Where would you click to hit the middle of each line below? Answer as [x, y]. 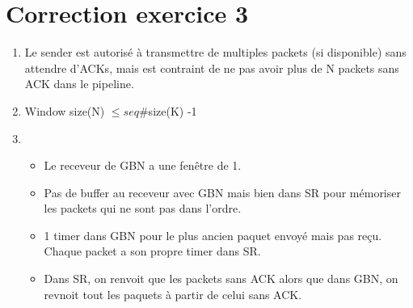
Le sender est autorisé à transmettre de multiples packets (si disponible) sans [215, 52]
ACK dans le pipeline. [79, 84]
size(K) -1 [173, 110]
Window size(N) [65, 110]
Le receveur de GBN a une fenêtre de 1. [143, 165]
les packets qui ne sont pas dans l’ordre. [143, 208]
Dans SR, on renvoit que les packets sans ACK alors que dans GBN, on [221, 278]
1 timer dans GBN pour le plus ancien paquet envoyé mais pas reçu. [213, 235]
